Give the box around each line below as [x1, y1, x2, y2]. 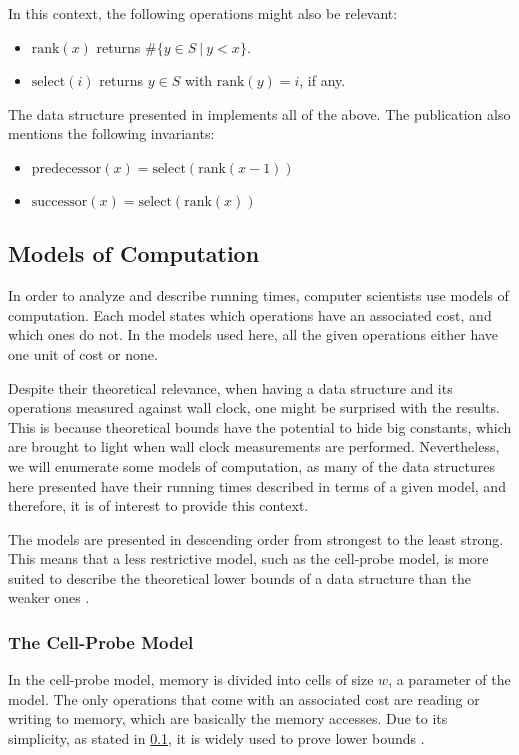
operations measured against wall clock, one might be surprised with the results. [8, 397, 500, 418]
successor [31, 194, 88, 209]
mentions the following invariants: [8, 123, 215, 144]
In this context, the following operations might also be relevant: [8, 3, 398, 23]
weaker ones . [8, 587, 90, 608]
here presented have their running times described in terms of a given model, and [8, 475, 506, 496]
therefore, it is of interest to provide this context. [8, 495, 309, 516]
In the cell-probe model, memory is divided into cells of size [8, 669, 374, 690]
